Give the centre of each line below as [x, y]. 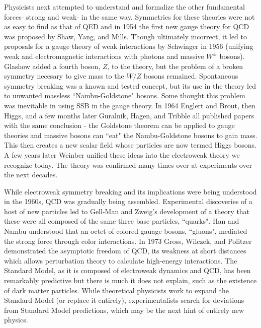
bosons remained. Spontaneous [191, 76]
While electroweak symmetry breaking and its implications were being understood [130, 191]
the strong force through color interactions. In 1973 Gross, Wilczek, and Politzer [128, 241]
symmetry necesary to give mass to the [64, 76]
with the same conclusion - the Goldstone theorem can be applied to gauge [119, 125]
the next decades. [31, 175]
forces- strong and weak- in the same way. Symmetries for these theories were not [129, 16]
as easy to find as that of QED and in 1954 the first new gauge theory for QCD [127, 26]
